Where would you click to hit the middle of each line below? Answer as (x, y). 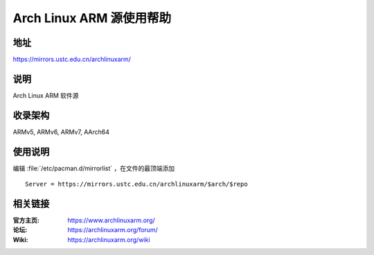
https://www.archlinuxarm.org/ (111, 220)
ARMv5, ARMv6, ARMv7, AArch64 (61, 132)
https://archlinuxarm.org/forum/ (113, 230)
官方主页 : (26, 220)
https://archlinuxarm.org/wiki (109, 240)
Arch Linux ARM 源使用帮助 (92, 18)
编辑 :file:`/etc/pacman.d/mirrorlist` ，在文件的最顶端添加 (94, 168)
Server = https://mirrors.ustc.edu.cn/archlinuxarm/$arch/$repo (137, 184)
